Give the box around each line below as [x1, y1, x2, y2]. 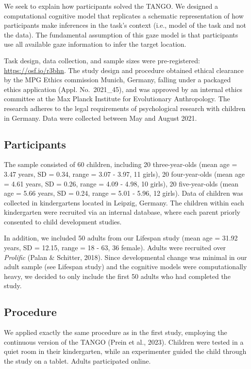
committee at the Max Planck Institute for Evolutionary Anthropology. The [4, 93, 230, 104]
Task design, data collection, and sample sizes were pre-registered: [4, 55, 200, 65]
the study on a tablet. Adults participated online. [4, 356, 151, 366]
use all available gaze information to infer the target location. [4, 39, 186, 49]
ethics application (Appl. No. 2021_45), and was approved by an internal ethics [4, 84, 243, 94]
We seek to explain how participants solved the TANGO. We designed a [4, 1, 218, 11]
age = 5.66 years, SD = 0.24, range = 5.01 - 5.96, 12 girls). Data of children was [4, 188, 243, 198]
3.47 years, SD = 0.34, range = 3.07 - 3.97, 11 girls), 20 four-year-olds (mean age [4, 168, 245, 179]
